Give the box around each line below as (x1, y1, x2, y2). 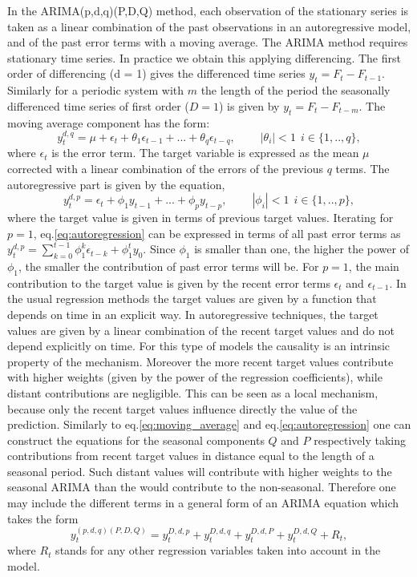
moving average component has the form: (7, 114, 210, 131)
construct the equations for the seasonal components (7, 431, 265, 448)
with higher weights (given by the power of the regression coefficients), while (7, 369, 383, 385)
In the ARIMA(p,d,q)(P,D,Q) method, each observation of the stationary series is (7, 2, 409, 18)
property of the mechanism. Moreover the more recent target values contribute (7, 353, 394, 369)
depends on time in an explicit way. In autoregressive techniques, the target (7, 305, 379, 322)
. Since (143, 240, 176, 257)
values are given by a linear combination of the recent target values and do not (7, 321, 395, 338)
